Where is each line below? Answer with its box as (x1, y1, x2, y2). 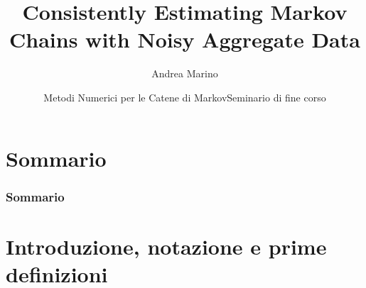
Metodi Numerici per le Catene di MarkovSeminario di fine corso (43, 89, 326, 104)
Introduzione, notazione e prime (6, 231, 327, 260)
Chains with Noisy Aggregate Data (9, 25, 360, 54)
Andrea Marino (151, 66, 218, 81)
